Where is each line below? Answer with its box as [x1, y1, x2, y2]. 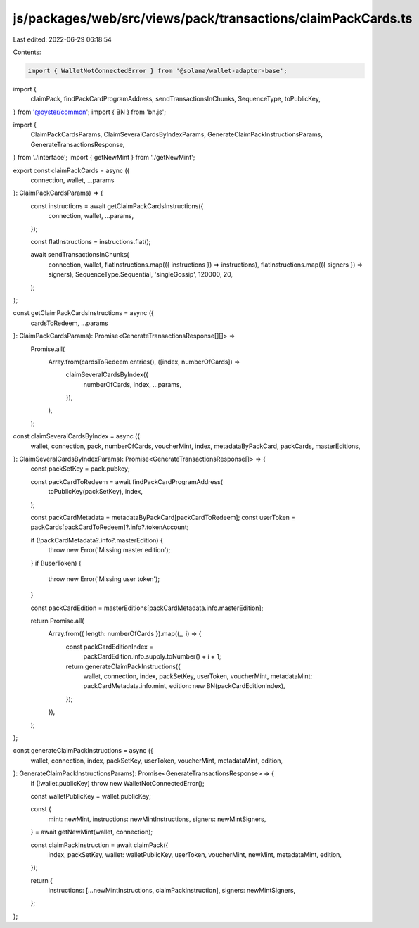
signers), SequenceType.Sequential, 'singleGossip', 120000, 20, [48, 270, 233, 279]
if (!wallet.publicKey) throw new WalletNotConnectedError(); [30, 779, 205, 787]
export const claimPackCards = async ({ [13, 166, 130, 174]
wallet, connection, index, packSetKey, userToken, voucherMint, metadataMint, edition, [30, 756, 283, 765]
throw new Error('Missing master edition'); [48, 546, 171, 554]
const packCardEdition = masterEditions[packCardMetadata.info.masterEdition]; [30, 604, 264, 612]
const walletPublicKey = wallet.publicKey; [30, 792, 151, 800]
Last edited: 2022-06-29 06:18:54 [13, 35, 112, 44]
